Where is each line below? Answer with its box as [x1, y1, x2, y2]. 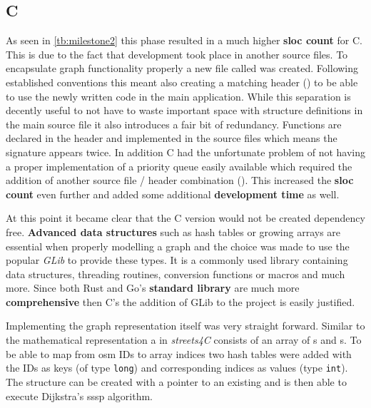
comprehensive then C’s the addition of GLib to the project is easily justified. [6, 294, 355, 309]
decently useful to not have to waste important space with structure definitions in [6, 103, 363, 118]
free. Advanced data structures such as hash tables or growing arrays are [6, 224, 341, 239]
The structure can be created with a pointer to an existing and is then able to [6, 374, 347, 389]
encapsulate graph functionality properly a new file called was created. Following [6, 61, 359, 76]
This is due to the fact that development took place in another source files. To [6, 46, 348, 61]
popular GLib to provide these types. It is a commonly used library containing [6, 253, 348, 267]
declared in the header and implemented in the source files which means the [6, 131, 337, 146]
